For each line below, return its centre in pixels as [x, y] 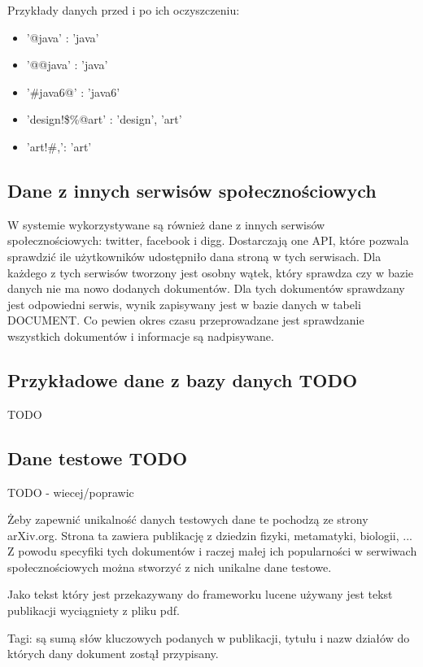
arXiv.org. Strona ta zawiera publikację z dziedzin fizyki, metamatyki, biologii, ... [210, 535]
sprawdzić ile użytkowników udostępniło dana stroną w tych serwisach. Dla [194, 256]
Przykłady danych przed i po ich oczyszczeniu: [124, 10]
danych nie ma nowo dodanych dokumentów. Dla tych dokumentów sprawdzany [206, 288]
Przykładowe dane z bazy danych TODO [183, 379]
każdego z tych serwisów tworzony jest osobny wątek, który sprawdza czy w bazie [210, 272]
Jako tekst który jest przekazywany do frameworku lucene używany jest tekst [200, 594]
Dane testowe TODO [98, 458]
